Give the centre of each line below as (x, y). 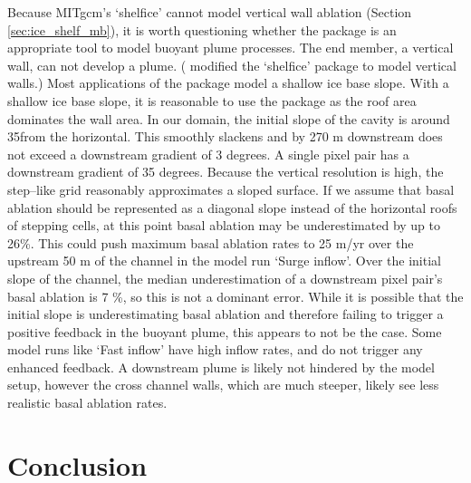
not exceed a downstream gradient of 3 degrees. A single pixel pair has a (208, 154)
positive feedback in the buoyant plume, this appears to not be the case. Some (225, 331)
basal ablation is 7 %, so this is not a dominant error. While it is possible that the (235, 296)
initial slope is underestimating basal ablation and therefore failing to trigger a (226, 314)
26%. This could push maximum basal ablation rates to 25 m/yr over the (211, 242)
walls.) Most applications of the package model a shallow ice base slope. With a (228, 83)
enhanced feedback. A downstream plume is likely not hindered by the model (221, 367)
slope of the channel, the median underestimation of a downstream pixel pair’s (225, 278)
